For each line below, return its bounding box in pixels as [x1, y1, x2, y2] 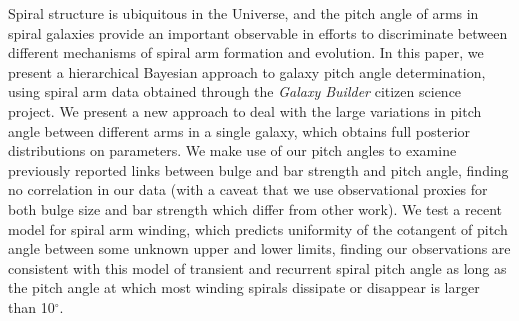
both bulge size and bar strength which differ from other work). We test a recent [8, 198, 502, 219]
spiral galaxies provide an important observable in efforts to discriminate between [8, 22, 508, 43]
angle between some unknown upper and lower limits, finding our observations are [8, 238, 511, 259]
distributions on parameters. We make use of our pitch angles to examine [8, 140, 457, 161]
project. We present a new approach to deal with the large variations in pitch [8, 100, 482, 121]
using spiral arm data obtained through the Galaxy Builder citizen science [8, 81, 462, 102]
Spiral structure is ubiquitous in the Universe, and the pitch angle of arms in [8, 3, 479, 23]
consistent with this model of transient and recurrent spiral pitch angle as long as [8, 257, 507, 278]
